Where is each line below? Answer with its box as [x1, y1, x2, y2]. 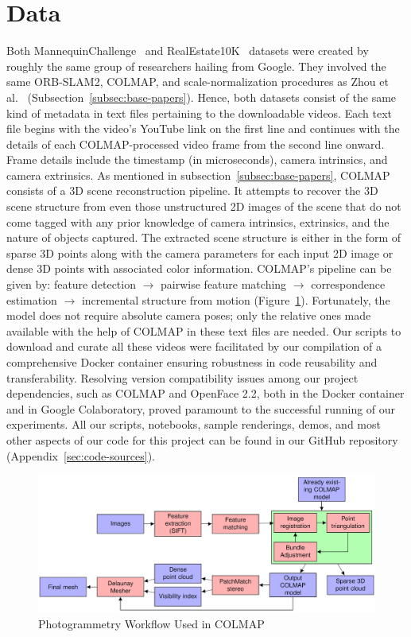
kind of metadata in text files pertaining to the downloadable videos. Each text [6, 104, 392, 121]
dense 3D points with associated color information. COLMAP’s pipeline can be [6, 260, 392, 277]
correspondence [311, 276, 386, 293]
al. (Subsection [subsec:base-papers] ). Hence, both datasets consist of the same [6, 88, 397, 105]
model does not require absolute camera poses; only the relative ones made [6, 307, 371, 324]
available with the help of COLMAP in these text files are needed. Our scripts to [6, 322, 401, 339]
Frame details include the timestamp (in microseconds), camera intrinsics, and [6, 151, 388, 168]
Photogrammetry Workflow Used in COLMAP [38, 615, 265, 631]
